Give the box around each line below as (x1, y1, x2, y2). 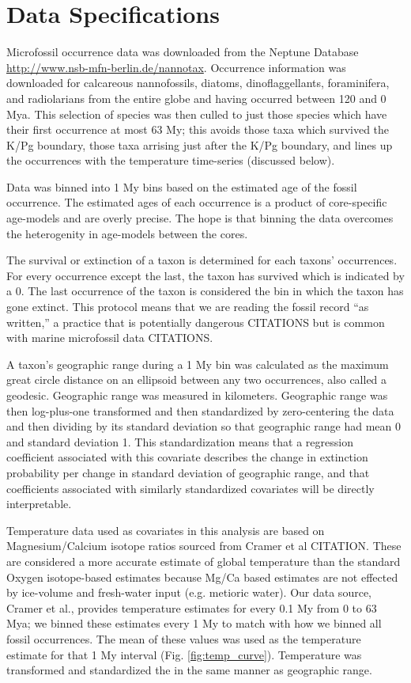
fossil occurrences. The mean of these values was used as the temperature (6, 630, 361, 647)
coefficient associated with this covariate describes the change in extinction (6, 449, 368, 465)
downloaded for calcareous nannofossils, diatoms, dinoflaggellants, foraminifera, (6, 74, 390, 91)
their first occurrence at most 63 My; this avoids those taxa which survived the (6, 121, 390, 138)
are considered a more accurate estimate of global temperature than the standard (6, 552, 401, 569)
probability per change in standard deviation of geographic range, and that (6, 464, 370, 480)
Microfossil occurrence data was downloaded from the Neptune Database (6, 44, 359, 60)
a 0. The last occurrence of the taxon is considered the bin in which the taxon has (6, 283, 404, 299)
